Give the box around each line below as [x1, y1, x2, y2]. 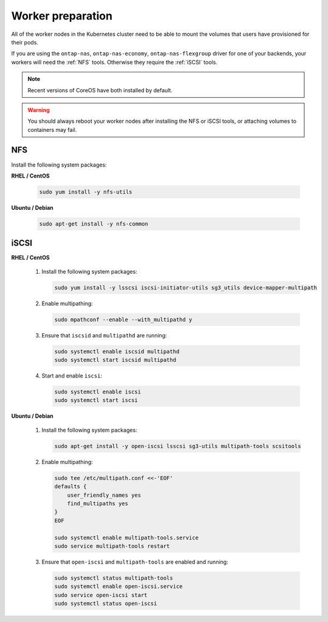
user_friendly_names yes [67, 491, 142, 499]
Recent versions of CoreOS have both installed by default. [27, 86, 173, 94]
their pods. [11, 38, 39, 46]
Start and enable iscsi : [41, 372, 103, 379]
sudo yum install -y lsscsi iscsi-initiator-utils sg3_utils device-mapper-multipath [54, 284, 317, 291]
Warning [27, 106, 50, 114]
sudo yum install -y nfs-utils [39, 188, 133, 195]
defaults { [54, 483, 87, 490]
